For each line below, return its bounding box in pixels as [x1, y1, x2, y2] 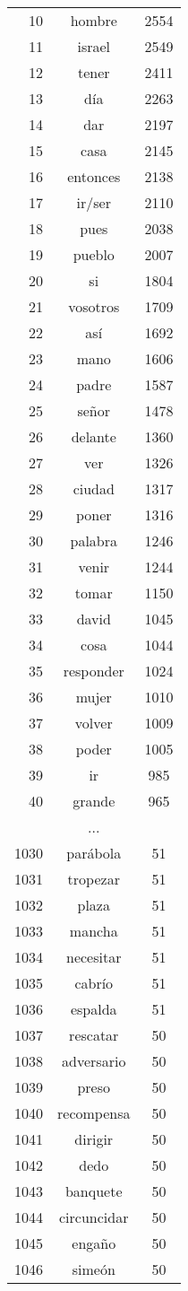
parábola [66, 842, 122, 863]
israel [77, 36, 111, 57]
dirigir [74, 1129, 114, 1149]
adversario [62, 1051, 126, 1071]
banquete [64, 1181, 123, 1201]
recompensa [57, 1103, 131, 1123]
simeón [72, 1259, 115, 1279]
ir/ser [76, 192, 111, 213]
